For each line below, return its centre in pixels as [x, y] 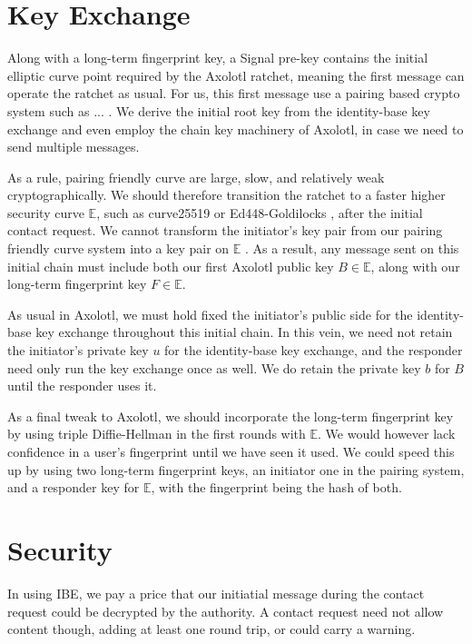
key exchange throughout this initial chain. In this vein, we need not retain [244, 332]
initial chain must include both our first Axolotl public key [171, 266]
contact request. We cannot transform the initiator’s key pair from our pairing [225, 230]
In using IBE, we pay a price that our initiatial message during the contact [216, 593]
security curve [46, 212]
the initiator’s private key [78, 350]
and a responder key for [74, 487]
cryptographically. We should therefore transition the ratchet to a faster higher [226, 195]
